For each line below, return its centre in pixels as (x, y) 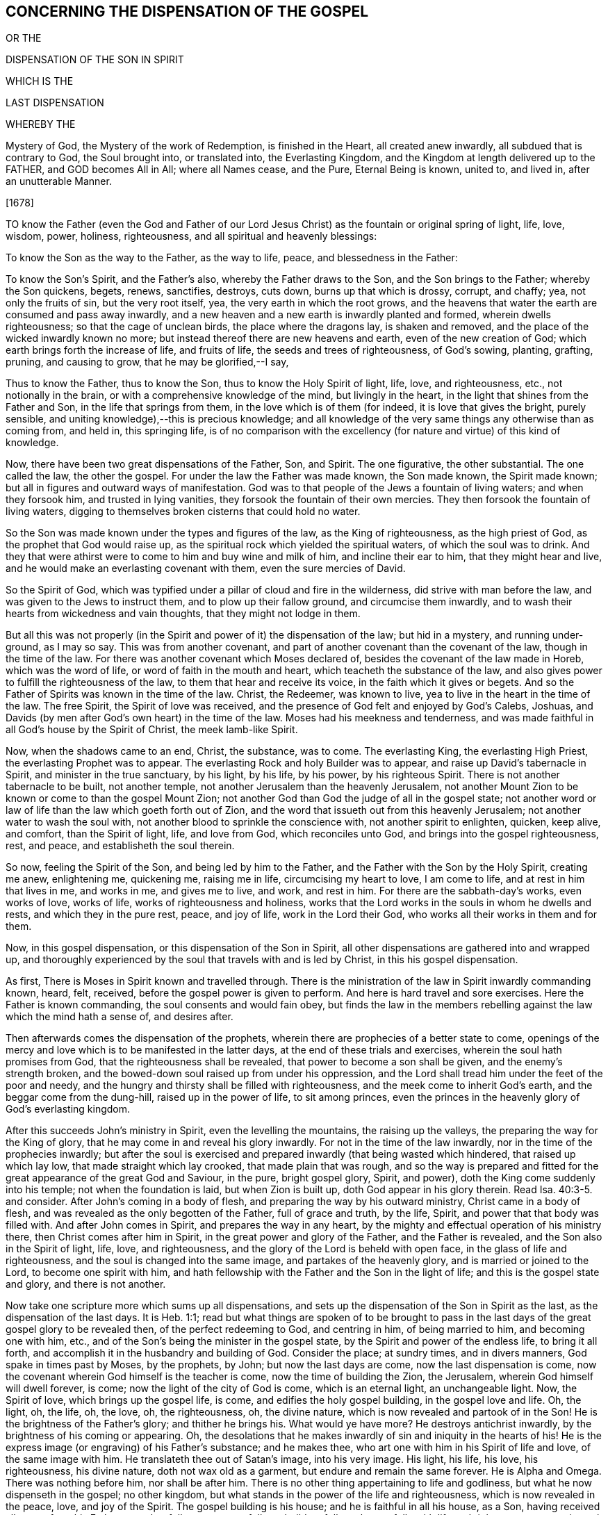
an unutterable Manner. (59, 181)
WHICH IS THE (40, 81)
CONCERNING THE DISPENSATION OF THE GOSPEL (187, 11)
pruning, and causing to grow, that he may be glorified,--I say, (147, 362)
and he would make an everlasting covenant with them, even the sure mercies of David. (206, 568)
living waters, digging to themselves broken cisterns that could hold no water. (183, 511)
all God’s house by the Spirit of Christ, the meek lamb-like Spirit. (152, 730)
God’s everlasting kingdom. (68, 1109)
